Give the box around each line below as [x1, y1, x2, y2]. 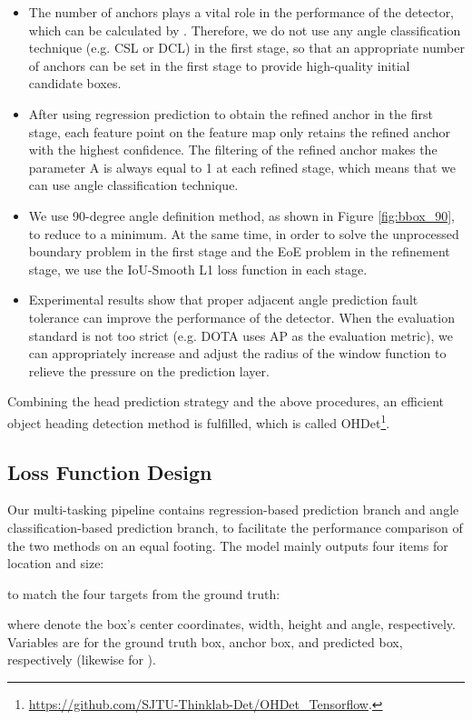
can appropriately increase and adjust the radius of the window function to [28, 344, 447, 363]
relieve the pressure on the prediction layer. [28, 361, 270, 380]
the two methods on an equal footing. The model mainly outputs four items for [7, 535, 448, 555]
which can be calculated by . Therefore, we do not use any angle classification [28, 20, 461, 39]
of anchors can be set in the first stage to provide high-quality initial [28, 55, 410, 75]
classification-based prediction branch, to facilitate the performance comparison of [7, 517, 463, 536]
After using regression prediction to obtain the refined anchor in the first [28, 104, 433, 123]
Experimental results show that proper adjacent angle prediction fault [28, 290, 418, 309]
